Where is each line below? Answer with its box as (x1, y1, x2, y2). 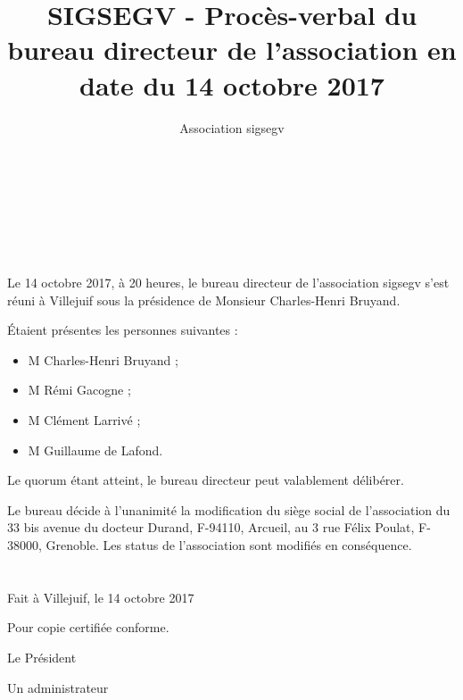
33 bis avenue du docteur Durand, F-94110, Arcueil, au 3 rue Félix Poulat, (7, 518, 415, 537)
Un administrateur (7, 678, 109, 696)
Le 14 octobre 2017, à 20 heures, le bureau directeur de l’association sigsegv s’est (7, 273, 450, 292)
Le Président (7, 647, 77, 666)
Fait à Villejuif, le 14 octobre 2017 (7, 587, 194, 606)
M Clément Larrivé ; (28, 411, 141, 429)
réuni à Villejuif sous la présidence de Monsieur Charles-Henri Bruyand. (7, 290, 401, 309)
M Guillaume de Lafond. (28, 440, 163, 459)
